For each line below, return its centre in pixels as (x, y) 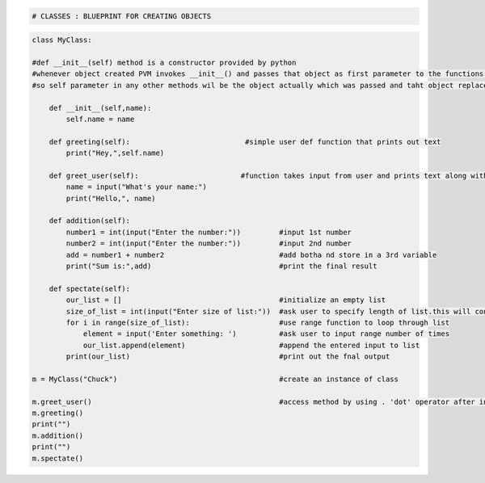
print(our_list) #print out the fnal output (228, 357)
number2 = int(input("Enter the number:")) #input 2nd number (209, 244)
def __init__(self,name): (100, 108)
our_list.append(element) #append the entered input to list (251, 345)
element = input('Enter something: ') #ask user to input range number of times (266, 334)
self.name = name (100, 119)
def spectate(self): (90, 288)
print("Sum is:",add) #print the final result (221, 266)
